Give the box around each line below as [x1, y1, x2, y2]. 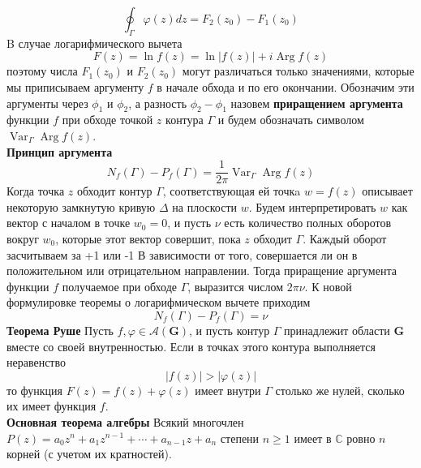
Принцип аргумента [6, 143, 113, 160]
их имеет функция [6, 397, 97, 414]
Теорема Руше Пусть [6, 321, 114, 338]
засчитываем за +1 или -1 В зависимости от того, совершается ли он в [6, 246, 358, 263]
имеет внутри [195, 381, 261, 398]
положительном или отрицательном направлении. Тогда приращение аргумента [6, 262, 397, 279]
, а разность [128, 94, 187, 111]
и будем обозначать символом [217, 111, 364, 128]
